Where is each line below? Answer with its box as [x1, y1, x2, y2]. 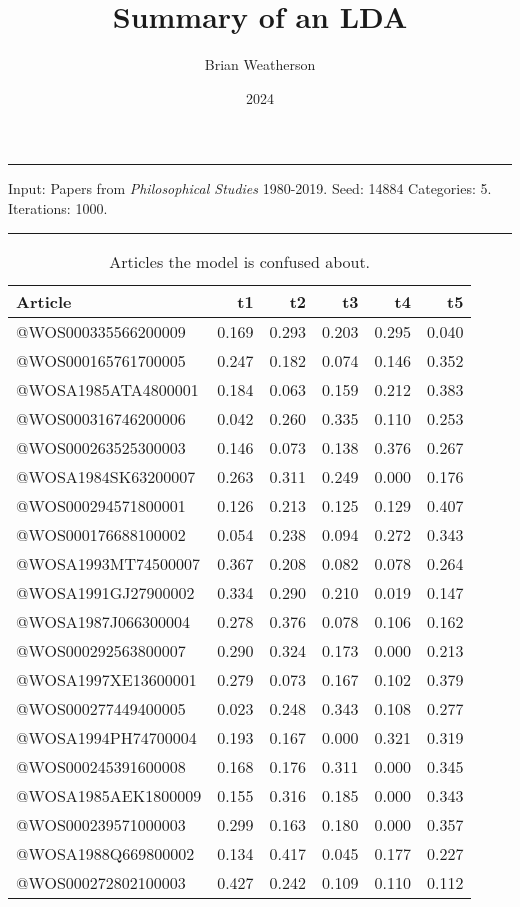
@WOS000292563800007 [16, 638, 186, 662]
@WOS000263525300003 [16, 435, 186, 459]
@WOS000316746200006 [16, 406, 186, 430]
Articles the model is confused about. [109, 249, 371, 273]
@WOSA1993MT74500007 [16, 551, 201, 575]
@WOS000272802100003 [16, 870, 186, 894]
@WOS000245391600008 [16, 754, 186, 778]
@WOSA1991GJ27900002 [16, 580, 195, 604]
